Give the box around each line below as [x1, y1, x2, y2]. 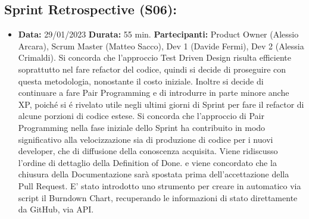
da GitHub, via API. [18, 203, 94, 215]
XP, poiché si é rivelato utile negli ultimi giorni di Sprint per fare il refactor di [18, 98, 304, 110]
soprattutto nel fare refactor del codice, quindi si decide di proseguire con [18, 62, 286, 75]
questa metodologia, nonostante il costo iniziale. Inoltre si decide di [18, 74, 264, 87]
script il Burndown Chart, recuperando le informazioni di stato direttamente [18, 191, 298, 204]
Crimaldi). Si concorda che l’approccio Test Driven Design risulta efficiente [18, 51, 291, 64]
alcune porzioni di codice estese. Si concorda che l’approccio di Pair [18, 109, 264, 122]
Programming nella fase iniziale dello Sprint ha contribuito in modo [18, 121, 266, 133]
